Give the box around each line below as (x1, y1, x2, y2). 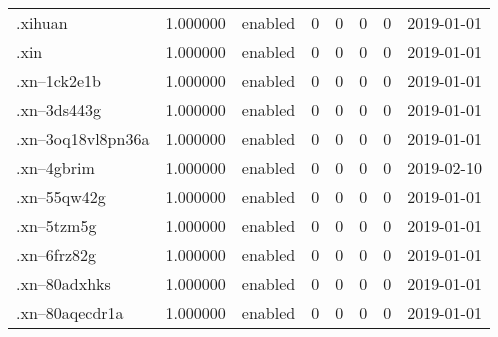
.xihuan (16, 11, 68, 34)
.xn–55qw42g (16, 185, 106, 208)
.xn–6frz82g (16, 243, 97, 266)
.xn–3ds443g (16, 98, 101, 121)
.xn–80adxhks (16, 272, 111, 295)
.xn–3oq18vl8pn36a (16, 127, 150, 150)
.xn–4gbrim (16, 156, 95, 179)
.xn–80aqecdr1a (16, 301, 124, 324)
